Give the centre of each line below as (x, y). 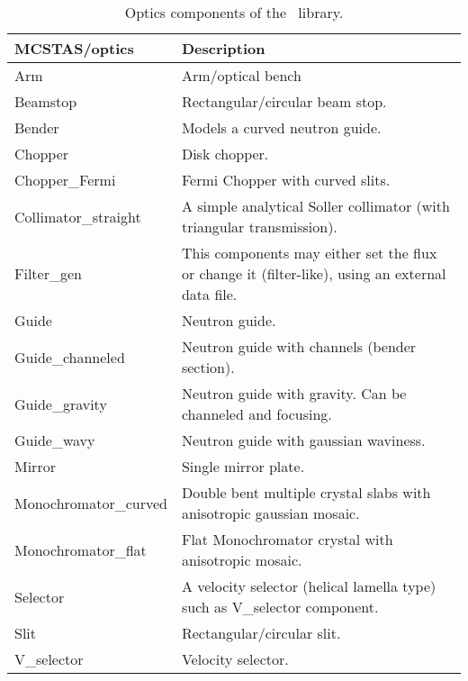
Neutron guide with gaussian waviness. (303, 440)
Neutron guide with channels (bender (299, 346)
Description (223, 48)
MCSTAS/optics (74, 48)
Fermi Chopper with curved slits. (286, 180)
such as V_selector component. (280, 607)
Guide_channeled (70, 357)
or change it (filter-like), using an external (314, 273)
